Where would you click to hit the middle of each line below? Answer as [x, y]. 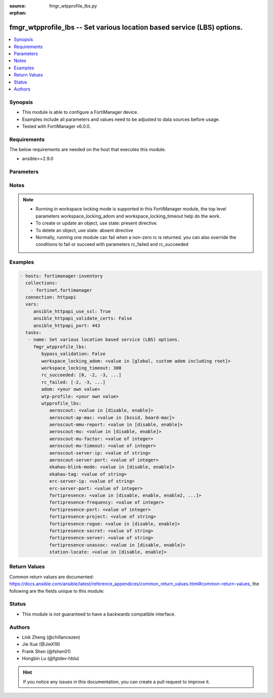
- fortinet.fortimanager [61, 290]
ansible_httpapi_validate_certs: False [83, 318]
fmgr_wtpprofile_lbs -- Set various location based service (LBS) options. [126, 28]
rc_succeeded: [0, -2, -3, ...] [81, 375]
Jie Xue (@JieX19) [41, 644]
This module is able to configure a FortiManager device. [80, 112]
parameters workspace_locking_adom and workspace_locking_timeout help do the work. [128, 216]
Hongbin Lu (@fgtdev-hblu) [51, 659]
